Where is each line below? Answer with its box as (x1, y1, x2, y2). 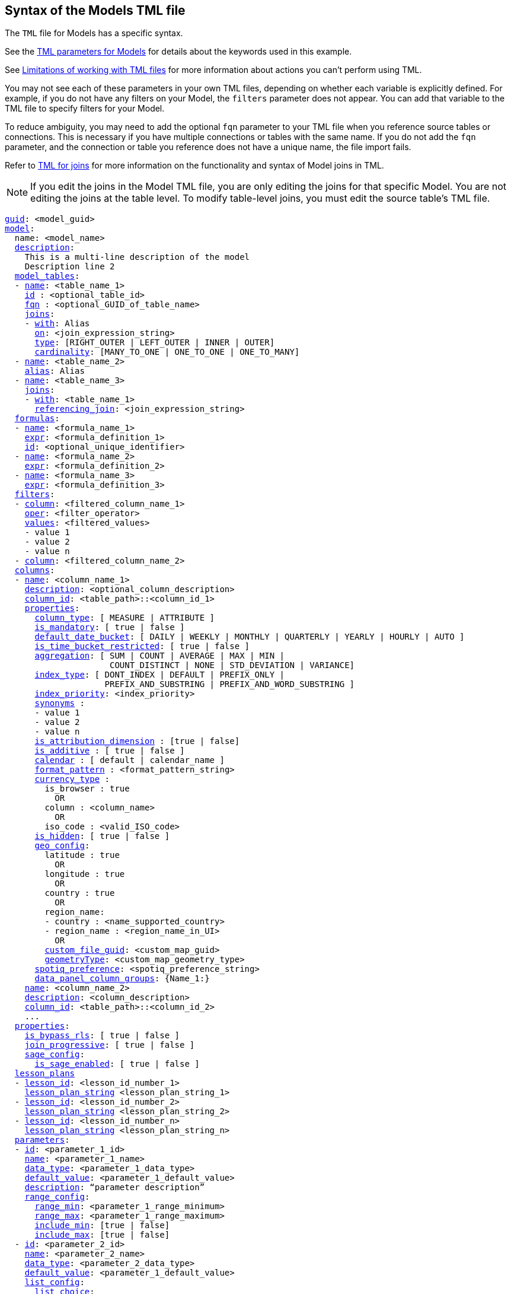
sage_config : (24, 1050, 85, 1060)
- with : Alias (24, 319, 90, 329)
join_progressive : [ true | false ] (24, 1040, 195, 1050)
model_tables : (14, 271, 80, 281)
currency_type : (34, 774, 110, 784)
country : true (44, 888, 115, 898)
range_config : (24, 1192, 90, 1202)
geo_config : (34, 841, 90, 851)
